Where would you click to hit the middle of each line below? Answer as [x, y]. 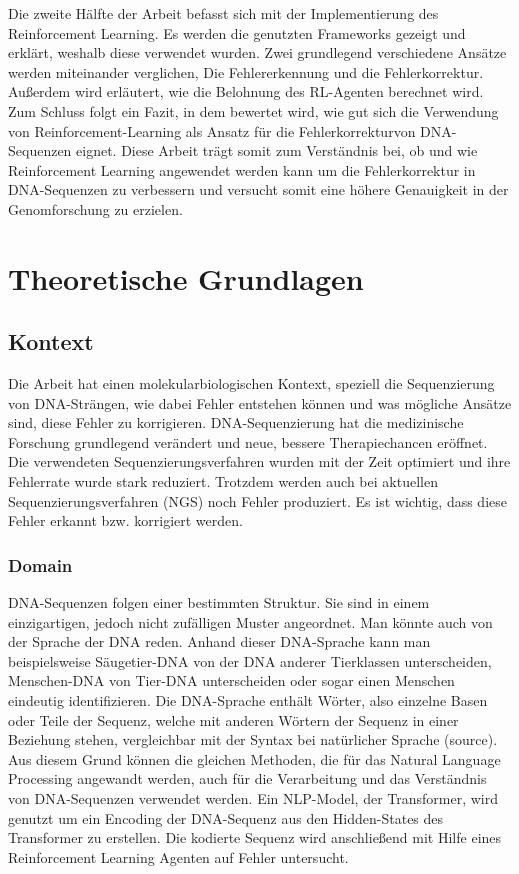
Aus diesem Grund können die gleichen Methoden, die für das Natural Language [254, 758]
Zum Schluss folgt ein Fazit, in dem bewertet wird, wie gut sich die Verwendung [253, 110]
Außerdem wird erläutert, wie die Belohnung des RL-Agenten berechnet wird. [246, 91]
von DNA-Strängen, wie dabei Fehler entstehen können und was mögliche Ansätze [260, 402]
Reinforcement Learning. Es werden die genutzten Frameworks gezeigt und [237, 32]
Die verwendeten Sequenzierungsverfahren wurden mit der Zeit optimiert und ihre [259, 461]
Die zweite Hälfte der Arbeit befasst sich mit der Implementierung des [223, 13]
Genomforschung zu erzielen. [95, 208]
